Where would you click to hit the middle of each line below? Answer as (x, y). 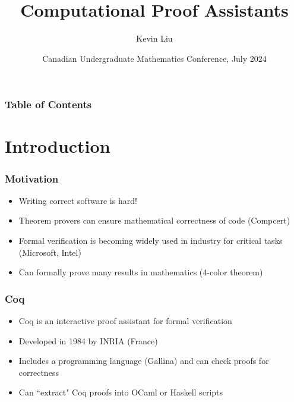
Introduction (58, 146)
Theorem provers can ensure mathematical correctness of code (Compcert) (154, 220)
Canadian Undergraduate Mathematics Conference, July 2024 (154, 58)
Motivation (32, 178)
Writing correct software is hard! (78, 200)
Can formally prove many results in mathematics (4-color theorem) (141, 272)
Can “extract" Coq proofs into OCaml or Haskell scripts (121, 392)
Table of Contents (48, 104)
